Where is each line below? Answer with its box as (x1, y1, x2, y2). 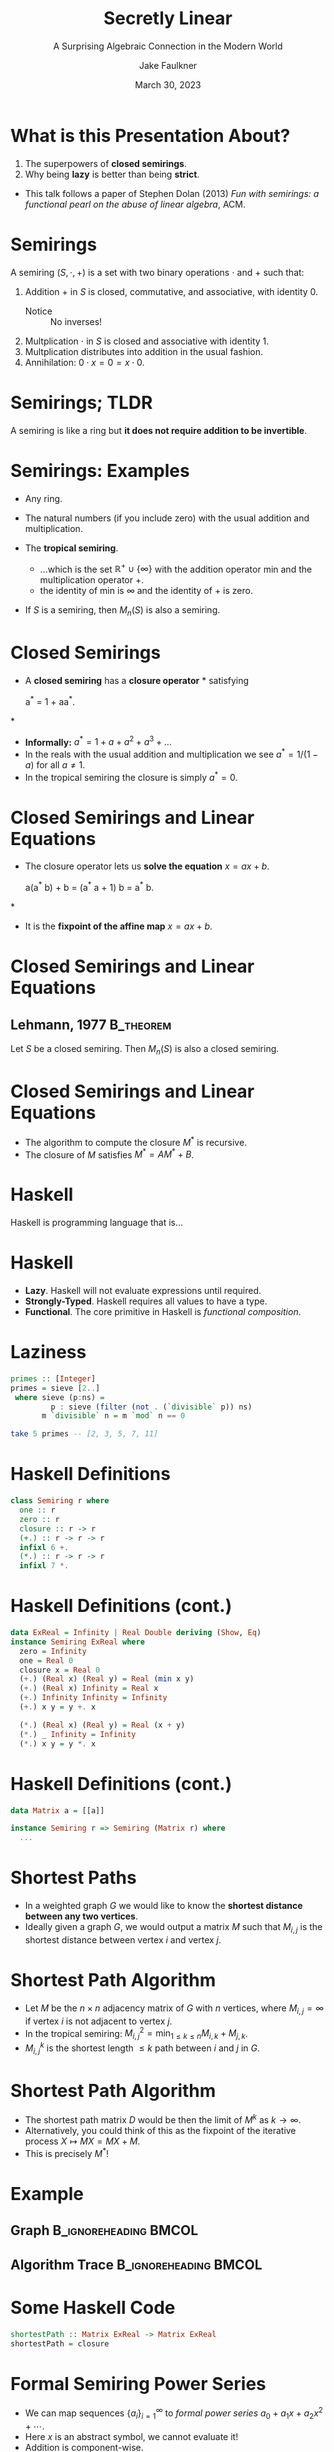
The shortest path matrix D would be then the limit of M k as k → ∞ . (24, 2112, 302, 2126)
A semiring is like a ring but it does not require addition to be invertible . (10, 424, 308, 436)
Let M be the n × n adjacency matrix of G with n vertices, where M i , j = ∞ (24, 2002, 325, 2016)
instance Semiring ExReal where (10, 1637, 145, 1647)
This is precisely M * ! (24, 2146, 110, 2159)
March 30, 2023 (134, 78, 202, 91)
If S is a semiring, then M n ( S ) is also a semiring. (24, 604, 221, 618)
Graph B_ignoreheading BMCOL (10, 2222, 199, 2239)
